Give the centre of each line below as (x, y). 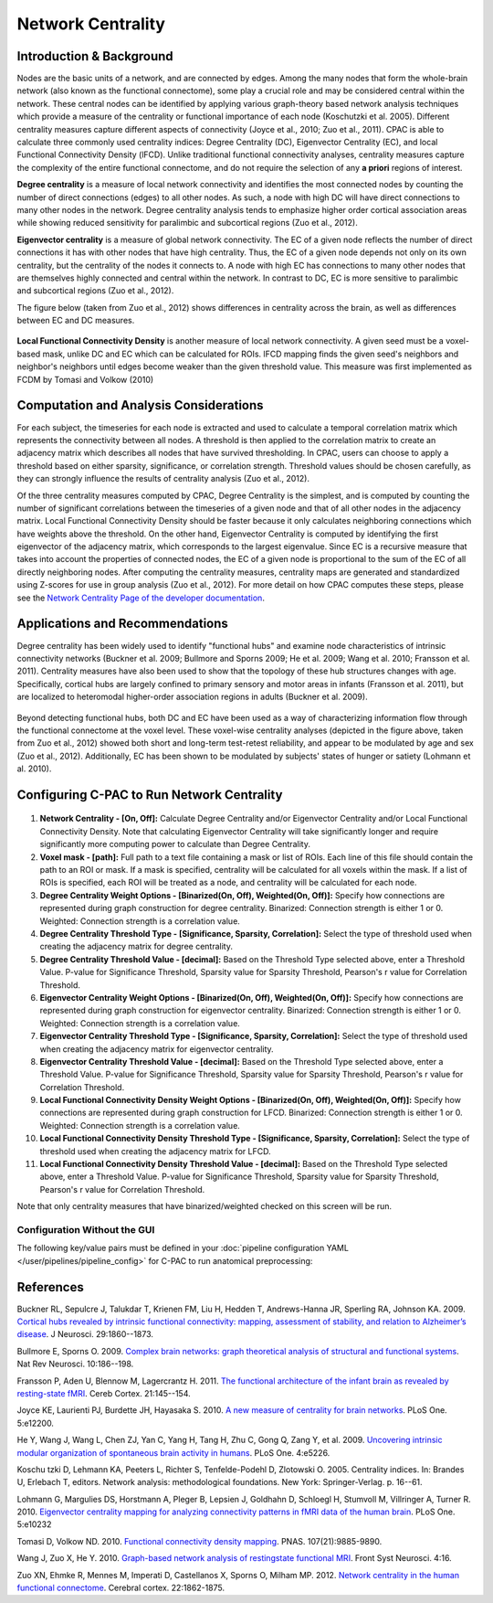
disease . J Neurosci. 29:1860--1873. (85, 1334)
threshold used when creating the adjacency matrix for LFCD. (155, 1151)
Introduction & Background (95, 56)
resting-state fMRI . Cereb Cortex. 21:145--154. (104, 1393)
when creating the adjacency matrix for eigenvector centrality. (157, 1049)
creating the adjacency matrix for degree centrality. (136, 947)
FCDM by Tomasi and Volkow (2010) (85, 379)
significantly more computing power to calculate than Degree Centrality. (175, 844)
